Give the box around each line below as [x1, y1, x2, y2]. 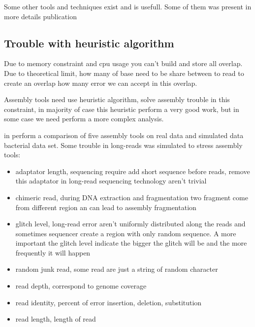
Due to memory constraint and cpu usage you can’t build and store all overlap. [4, 58, 243, 69]
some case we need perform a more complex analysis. [4, 113, 164, 124]
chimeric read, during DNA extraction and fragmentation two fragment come [15, 192, 248, 202]
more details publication [4, 11, 77, 21]
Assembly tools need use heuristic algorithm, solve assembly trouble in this [4, 94, 230, 105]
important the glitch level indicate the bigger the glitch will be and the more [15, 238, 247, 248]
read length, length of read [15, 314, 96, 324]
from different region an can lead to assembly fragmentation [15, 202, 196, 212]
